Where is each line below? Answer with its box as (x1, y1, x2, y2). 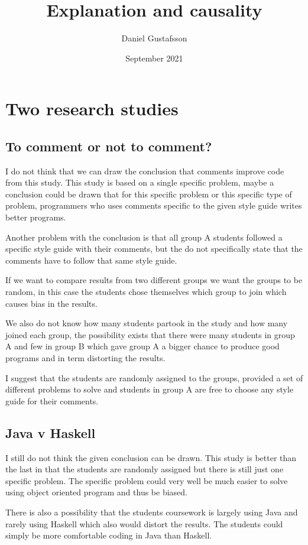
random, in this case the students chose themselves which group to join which (5, 286, 287, 298)
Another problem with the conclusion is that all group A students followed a (5, 231, 283, 243)
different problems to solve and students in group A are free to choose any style (5, 383, 294, 395)
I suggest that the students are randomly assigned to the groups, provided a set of (5, 371, 303, 384)
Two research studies (5, 96, 179, 121)
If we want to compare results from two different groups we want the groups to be (5, 274, 303, 286)
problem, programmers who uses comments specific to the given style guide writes (5, 199, 302, 212)
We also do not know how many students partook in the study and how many (5, 317, 288, 329)
